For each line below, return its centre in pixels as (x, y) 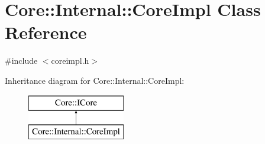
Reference (46, 32)
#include (21, 60)
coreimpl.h (70, 60)
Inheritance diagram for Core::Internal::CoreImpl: (95, 80)
